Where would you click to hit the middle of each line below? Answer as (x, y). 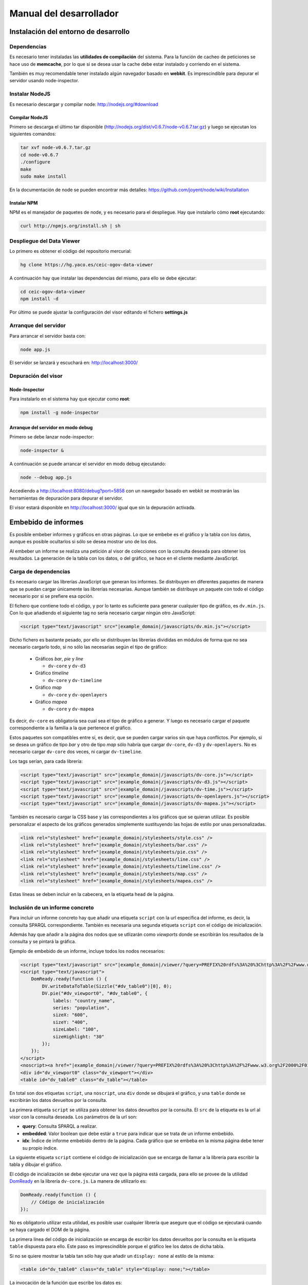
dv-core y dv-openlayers (78, 694)
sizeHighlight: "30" (79, 1036)
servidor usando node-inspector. (44, 81)
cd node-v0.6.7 (39, 155)
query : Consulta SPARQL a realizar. (60, 1126)
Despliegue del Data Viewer (45, 241)
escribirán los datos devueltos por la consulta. (58, 1100)
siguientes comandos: (33, 134)
